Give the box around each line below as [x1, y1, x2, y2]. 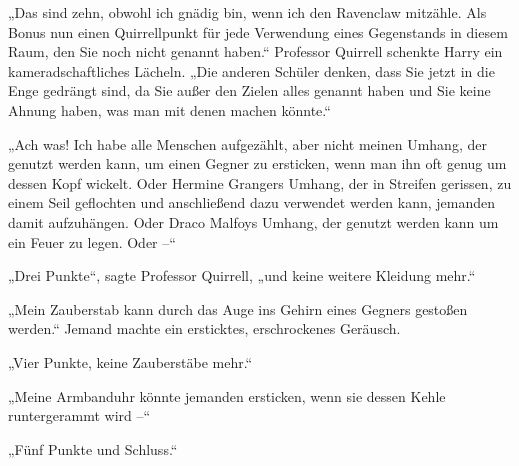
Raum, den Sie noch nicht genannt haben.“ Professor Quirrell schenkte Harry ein [8, 41, 503, 62]
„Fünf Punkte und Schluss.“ [8, 438, 178, 459]
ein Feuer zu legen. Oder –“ [8, 231, 176, 252]
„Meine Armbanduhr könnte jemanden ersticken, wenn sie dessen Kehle [8, 385, 446, 406]
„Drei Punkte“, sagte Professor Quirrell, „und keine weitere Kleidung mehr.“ [8, 265, 476, 286]
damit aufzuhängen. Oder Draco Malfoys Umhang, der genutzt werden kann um [8, 211, 499, 232]
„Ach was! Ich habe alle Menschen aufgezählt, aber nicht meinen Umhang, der [8, 133, 487, 154]
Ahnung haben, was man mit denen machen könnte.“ [8, 99, 331, 120]
